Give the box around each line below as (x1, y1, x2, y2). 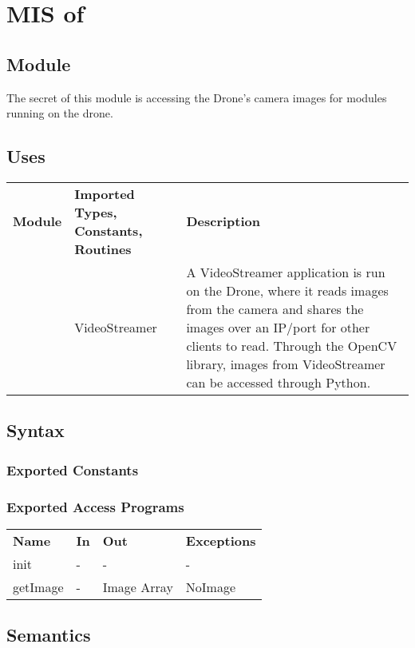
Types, (74, 202, 117, 221)
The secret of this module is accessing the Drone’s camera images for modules (6, 89, 387, 105)
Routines (74, 239, 132, 258)
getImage (13, 577, 64, 596)
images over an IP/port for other (186, 317, 370, 336)
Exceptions (185, 531, 256, 550)
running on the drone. (6, 105, 113, 121)
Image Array (102, 577, 173, 596)
